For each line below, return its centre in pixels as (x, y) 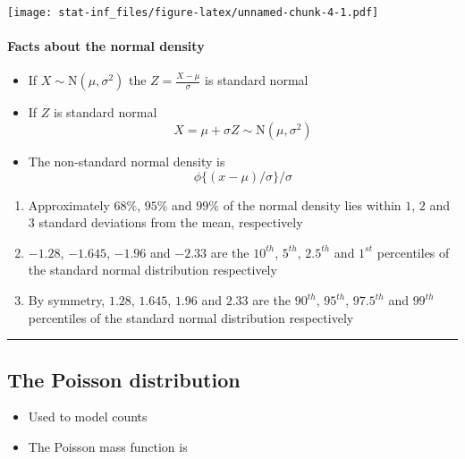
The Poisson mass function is (108, 446)
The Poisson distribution (124, 379)
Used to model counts (88, 416)
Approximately (69, 204)
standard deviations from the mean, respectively (171, 222)
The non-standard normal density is (127, 161)
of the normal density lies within (312, 204)
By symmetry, (67, 300)
